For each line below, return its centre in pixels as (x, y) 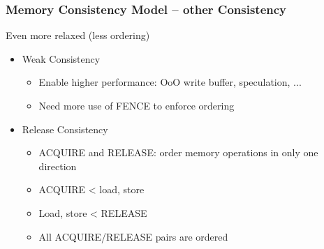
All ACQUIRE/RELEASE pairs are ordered (133, 236)
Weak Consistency (61, 58)
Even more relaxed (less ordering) (78, 35)
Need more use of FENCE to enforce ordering (137, 105)
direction (58, 166)
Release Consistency (65, 129)
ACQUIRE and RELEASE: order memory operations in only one (178, 152)
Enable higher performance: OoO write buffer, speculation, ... (170, 82)
